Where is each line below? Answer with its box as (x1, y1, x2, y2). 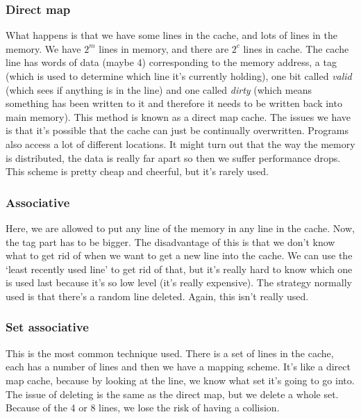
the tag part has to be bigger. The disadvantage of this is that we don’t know (6, 234, 335, 249)
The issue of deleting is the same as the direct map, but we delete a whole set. (6, 386, 339, 401)
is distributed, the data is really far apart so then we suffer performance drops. (6, 150, 341, 165)
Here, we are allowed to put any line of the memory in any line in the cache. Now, (6, 220, 355, 235)
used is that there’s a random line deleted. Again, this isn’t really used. (6, 288, 309, 303)
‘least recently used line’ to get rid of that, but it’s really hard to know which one (6, 261, 353, 276)
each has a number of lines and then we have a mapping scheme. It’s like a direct (6, 359, 351, 374)
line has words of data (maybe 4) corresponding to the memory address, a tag (6, 55, 337, 69)
